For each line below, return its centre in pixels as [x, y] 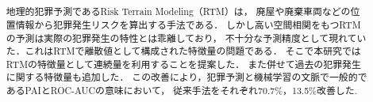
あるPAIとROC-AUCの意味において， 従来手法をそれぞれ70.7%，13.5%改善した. [181, 91]
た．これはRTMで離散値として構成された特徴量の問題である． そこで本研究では [183, 51]
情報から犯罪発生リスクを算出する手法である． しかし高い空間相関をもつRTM [188, 24]
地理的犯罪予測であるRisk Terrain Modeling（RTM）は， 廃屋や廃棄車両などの [178, 11]
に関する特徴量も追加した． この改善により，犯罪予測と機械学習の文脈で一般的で [186, 77]
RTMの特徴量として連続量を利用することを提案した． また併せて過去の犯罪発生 [183, 64]
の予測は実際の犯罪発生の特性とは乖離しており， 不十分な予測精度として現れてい [186, 38]
